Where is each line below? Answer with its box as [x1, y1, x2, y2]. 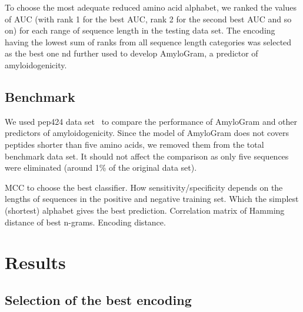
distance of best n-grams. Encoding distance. [5, 215, 166, 228]
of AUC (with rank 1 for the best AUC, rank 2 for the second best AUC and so [5, 12, 292, 25]
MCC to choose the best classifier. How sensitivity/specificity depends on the [5, 181, 283, 193]
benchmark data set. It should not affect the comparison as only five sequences [5, 150, 289, 162]
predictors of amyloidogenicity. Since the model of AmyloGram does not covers [5, 127, 289, 139]
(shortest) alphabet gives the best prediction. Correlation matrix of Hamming [5, 204, 285, 216]
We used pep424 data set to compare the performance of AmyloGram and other [5, 115, 298, 127]
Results [5, 250, 66, 274]
